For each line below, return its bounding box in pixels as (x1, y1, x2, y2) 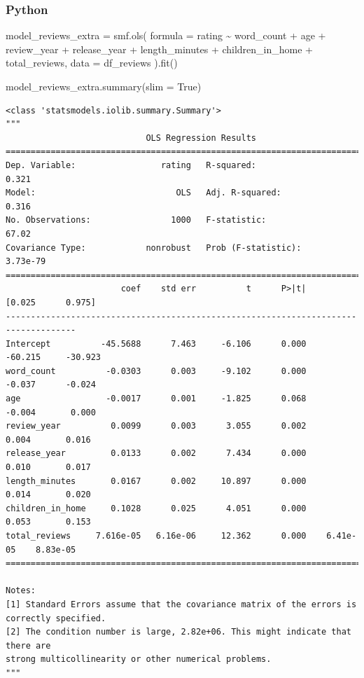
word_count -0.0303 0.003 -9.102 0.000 (6, 366, 307, 376)
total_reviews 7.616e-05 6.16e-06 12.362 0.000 (6, 531, 307, 541)
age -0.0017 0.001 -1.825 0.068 (6, 394, 307, 404)
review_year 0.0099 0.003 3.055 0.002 (6, 421, 307, 431)
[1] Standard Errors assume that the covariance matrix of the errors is (6, 599, 357, 609)
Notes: (6, 586, 36, 596)
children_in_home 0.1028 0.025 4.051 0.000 (6, 503, 307, 513)
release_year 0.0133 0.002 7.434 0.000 (6, 448, 307, 459)
